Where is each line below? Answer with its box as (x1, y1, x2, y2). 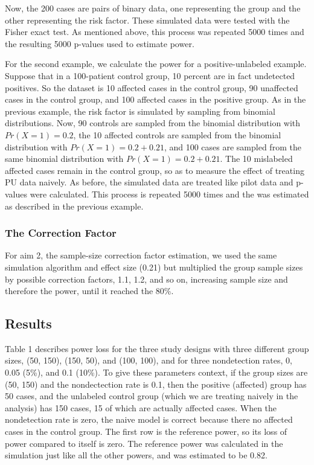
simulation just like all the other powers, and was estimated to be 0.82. (5, 449, 268, 461)
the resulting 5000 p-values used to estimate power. (5, 37, 194, 50)
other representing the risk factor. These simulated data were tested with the (5, 13, 290, 26)
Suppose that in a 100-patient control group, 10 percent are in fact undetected (5, 69, 295, 82)
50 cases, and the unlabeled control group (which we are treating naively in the (5, 390, 298, 402)
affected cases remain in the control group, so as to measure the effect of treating (5, 164, 304, 176)
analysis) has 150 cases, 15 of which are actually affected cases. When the (5, 401, 277, 414)
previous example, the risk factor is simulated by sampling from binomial (5, 104, 275, 117)
